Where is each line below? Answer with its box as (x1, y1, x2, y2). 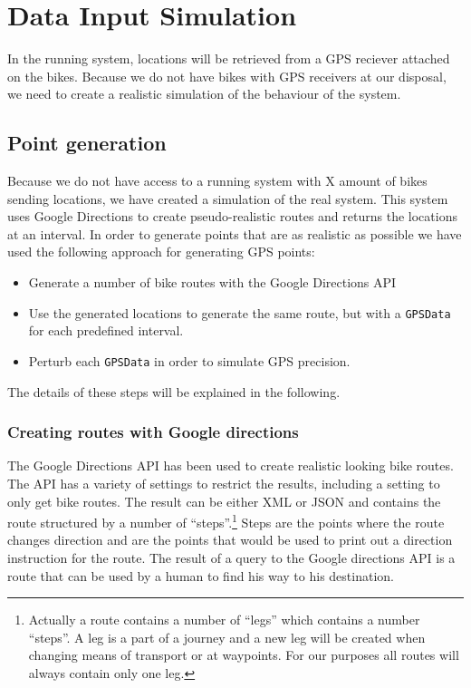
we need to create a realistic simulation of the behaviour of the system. (7, 84, 401, 103)
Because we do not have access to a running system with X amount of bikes (7, 171, 428, 190)
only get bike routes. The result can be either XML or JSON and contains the (7, 491, 441, 510)
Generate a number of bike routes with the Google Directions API (28, 273, 397, 292)
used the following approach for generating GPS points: (7, 242, 315, 261)
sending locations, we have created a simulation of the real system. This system (7, 189, 448, 208)
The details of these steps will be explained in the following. (7, 382, 341, 401)
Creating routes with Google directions (7, 421, 299, 443)
